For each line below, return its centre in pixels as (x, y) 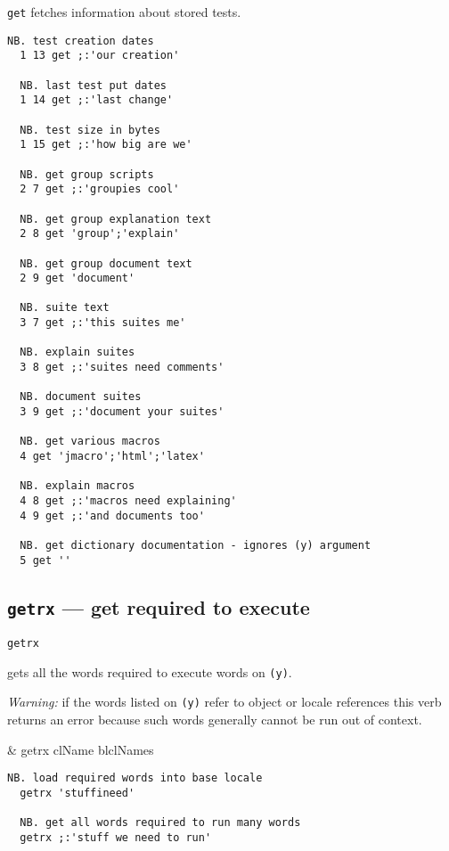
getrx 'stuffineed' (78, 793)
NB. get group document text (106, 263)
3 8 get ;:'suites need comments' (122, 368)
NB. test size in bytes (90, 130)
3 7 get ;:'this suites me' (103, 323)
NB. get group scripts (87, 174)
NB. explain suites (78, 352)
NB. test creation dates (81, 41)
